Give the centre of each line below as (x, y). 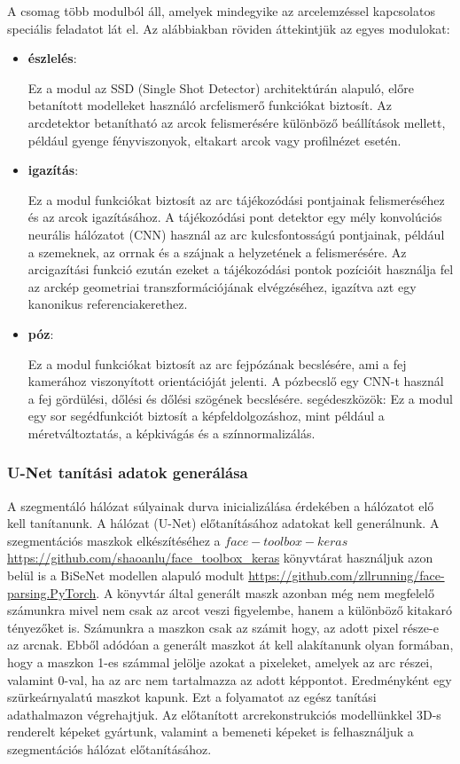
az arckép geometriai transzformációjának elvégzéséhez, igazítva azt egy (222, 286)
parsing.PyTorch (52, 592)
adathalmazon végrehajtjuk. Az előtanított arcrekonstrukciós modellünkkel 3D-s (224, 714)
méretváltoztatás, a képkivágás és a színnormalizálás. (172, 433)
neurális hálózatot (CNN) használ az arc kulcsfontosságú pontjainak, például (236, 234)
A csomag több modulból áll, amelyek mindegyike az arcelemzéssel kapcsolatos (221, 11)
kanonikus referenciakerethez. (108, 304)
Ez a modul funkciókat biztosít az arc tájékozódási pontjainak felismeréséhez (236, 199)
